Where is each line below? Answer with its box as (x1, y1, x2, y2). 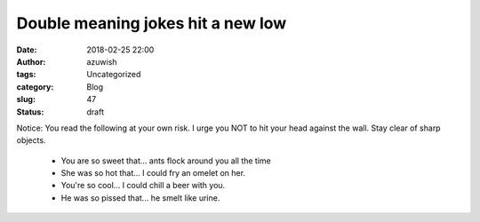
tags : (16, 69, 36, 80)
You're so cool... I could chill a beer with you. (60, 180, 226, 191)
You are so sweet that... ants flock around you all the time (60, 155, 271, 166)
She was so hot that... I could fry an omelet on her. (60, 168, 246, 178)
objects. (16, 135, 46, 146)
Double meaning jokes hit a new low (16, 13, 287, 33)
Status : (16, 107, 44, 117)
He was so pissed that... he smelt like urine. (60, 192, 220, 203)
